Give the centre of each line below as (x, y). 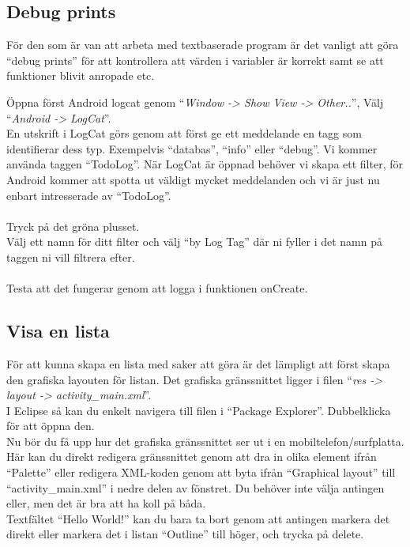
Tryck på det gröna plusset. (73, 226)
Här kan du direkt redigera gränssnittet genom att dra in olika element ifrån (192, 456)
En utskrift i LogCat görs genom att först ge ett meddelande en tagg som (184, 133)
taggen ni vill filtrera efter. (71, 257)
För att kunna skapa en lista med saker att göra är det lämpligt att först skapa (198, 363)
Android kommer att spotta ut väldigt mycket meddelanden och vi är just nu (193, 179)
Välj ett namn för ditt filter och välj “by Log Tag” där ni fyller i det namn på (194, 241)
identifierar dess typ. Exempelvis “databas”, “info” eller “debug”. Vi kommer (192, 148)
